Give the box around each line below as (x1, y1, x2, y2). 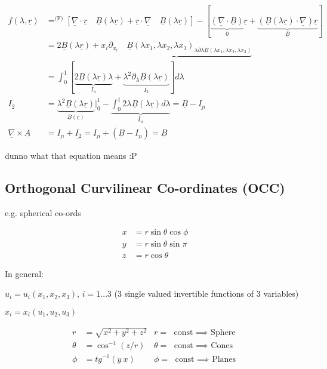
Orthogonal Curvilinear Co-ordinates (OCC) (5, 179, 285, 197)
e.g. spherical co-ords (5, 206, 81, 219)
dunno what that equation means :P (5, 149, 137, 162)
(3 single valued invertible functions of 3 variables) (114, 287, 299, 300)
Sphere (211, 328, 236, 337)
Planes (212, 355, 236, 364)
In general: (5, 267, 44, 279)
